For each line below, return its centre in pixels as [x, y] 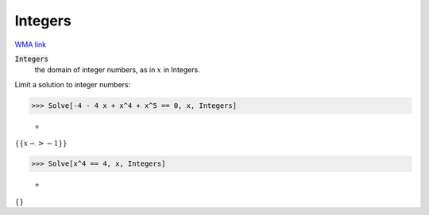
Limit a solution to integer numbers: [73, 84]
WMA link [31, 44]
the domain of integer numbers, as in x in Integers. [117, 70]
